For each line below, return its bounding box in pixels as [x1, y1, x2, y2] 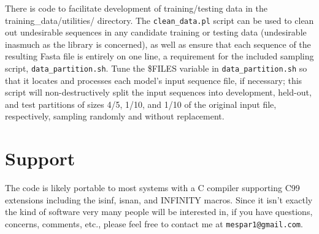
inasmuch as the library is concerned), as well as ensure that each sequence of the [5, 37, 311, 50]
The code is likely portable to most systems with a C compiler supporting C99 [5, 181, 300, 194]
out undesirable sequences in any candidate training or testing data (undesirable [5, 26, 307, 39]
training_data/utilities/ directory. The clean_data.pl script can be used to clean [5, 13, 314, 26]
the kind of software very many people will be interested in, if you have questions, [5, 205, 313, 218]
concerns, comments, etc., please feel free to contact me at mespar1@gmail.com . [5, 217, 303, 230]
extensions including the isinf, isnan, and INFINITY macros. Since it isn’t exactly [5, 193, 313, 206]
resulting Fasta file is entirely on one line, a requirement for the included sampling [5, 50, 314, 62]
